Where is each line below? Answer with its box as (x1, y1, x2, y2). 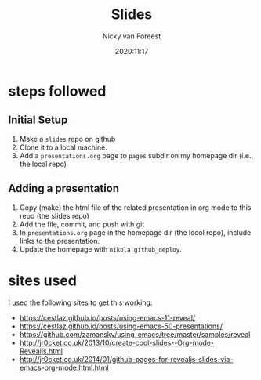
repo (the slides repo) (19, 211, 90, 220)
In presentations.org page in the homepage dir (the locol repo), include (19, 227, 252, 237)
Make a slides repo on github (19, 134, 116, 143)
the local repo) (19, 159, 67, 168)
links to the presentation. (19, 236, 100, 245)
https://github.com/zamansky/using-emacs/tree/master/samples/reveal (19, 329, 251, 338)
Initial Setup (8, 114, 68, 127)
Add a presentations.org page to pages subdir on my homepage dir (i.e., (19, 150, 253, 160)
